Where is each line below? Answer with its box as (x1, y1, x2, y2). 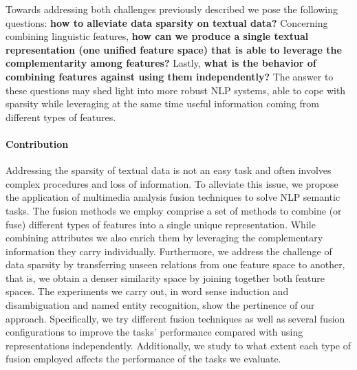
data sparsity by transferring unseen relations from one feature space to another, (6, 257, 345, 272)
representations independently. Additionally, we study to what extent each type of (6, 338, 351, 352)
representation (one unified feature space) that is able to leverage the (6, 42, 342, 56)
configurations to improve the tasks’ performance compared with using (6, 325, 303, 339)
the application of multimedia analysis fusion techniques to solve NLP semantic (6, 190, 340, 204)
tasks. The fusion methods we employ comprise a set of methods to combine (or (6, 203, 342, 217)
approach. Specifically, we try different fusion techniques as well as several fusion (6, 311, 345, 325)
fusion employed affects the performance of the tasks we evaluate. (6, 351, 281, 366)
